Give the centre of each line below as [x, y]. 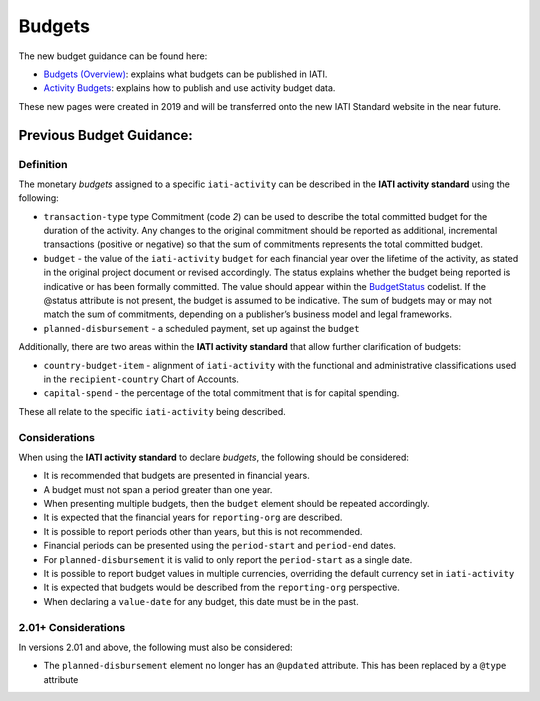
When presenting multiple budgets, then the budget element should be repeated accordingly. [236, 504]
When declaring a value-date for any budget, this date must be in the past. [201, 601]
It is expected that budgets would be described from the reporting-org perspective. [221, 587]
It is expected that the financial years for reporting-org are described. [193, 517]
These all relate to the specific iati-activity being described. [152, 411]
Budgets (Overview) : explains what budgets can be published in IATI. [185, 74]
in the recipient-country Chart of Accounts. [141, 379]
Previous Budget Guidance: [106, 135]
